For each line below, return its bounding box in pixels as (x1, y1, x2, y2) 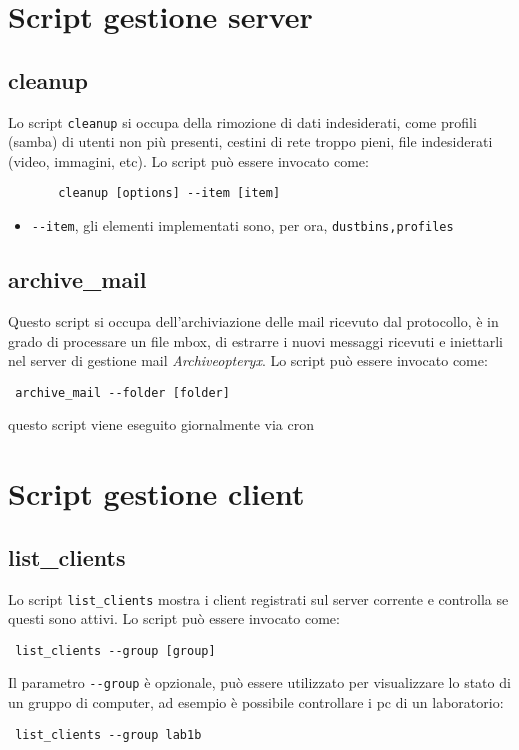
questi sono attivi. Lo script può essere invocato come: (8, 608, 340, 629)
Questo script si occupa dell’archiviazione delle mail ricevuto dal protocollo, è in (8, 310, 499, 331)
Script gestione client (8, 473, 305, 514)
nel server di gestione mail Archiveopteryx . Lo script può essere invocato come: (8, 350, 488, 371)
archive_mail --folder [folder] (15, 385, 230, 400)
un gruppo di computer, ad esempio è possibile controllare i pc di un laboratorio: (8, 692, 504, 713)
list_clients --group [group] (15, 643, 216, 658)
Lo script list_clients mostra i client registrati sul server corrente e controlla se (8, 588, 509, 609)
